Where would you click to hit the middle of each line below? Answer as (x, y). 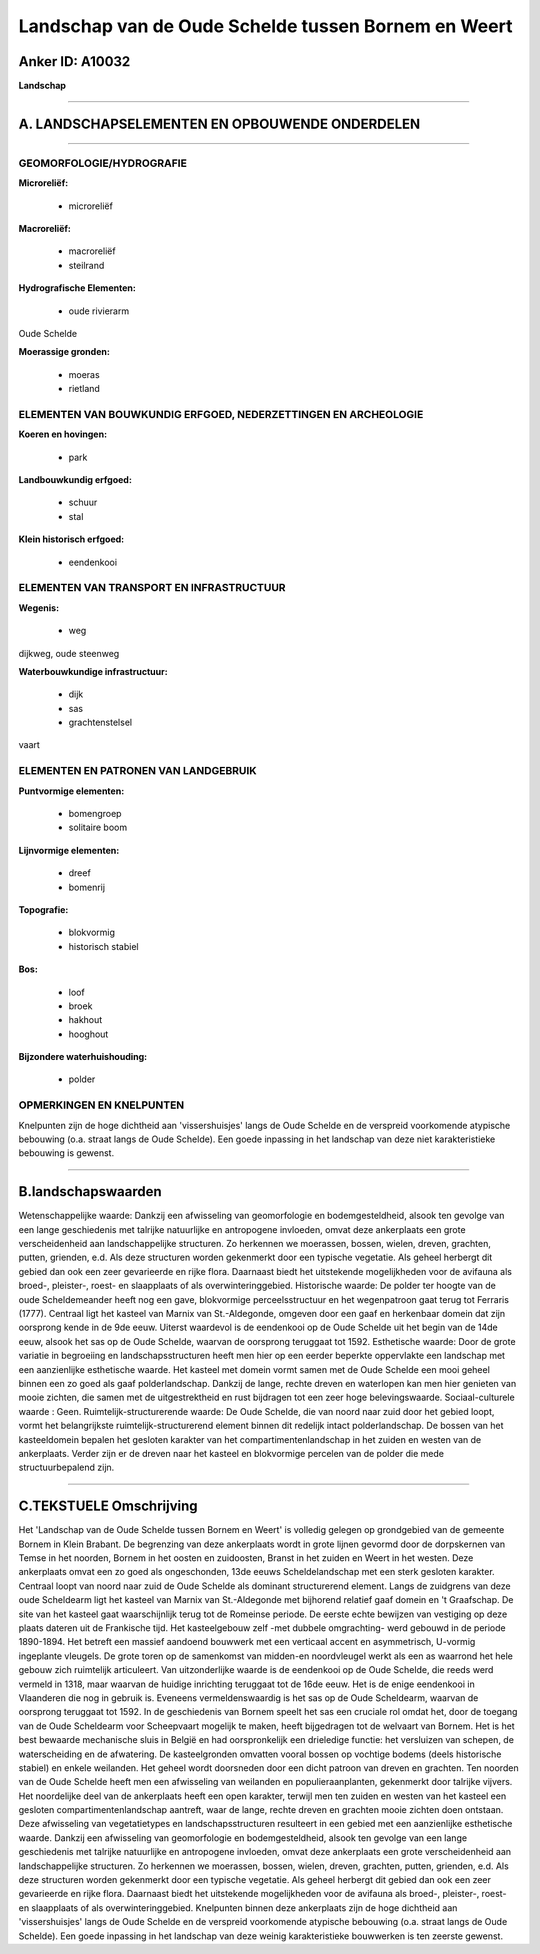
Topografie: (43, 909)
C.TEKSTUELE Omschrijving (108, 1506)
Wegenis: (39, 607)
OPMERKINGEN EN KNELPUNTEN (101, 1105)
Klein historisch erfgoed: (71, 539)
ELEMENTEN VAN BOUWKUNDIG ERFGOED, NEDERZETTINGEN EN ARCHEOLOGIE (221, 414)
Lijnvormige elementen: (69, 850)
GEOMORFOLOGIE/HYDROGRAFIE (102, 163)
